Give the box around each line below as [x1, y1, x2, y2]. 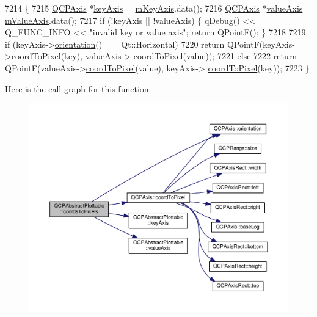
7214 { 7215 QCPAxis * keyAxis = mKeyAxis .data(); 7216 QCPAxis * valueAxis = [5, 2, 312, 14]
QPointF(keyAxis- [227, 37, 295, 50]
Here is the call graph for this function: [5, 82, 151, 95]
